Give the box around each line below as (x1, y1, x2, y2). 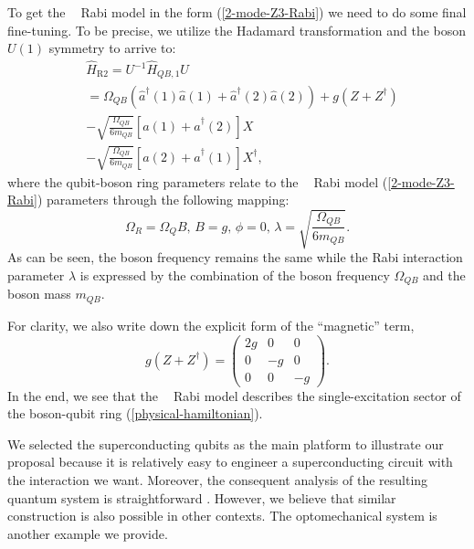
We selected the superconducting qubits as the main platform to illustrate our (7, 434, 444, 453)
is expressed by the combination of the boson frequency (79, 266, 390, 284)
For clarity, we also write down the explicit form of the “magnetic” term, (7, 315, 415, 334)
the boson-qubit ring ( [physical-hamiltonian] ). (7, 404, 263, 423)
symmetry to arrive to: (48, 38, 176, 58)
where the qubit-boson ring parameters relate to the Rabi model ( (7, 172, 388, 191)
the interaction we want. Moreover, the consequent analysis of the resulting (7, 470, 428, 490)
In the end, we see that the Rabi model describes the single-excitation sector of (7, 385, 461, 405)
